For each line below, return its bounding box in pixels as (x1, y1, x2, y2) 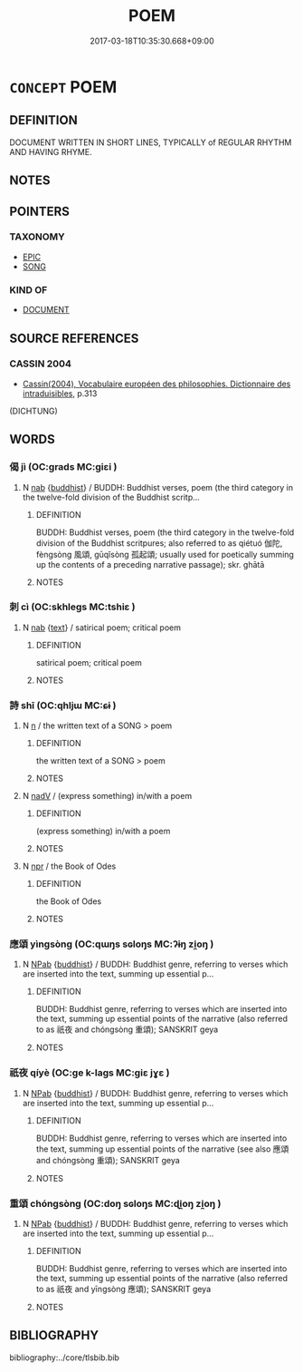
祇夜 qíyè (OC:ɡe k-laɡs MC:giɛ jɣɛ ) (9, 1066, 170, 1079)
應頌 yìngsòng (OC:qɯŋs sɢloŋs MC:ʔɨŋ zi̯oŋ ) (9, 938, 214, 950)
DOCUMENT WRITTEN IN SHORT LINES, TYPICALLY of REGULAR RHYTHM (9, 137, 292, 148)
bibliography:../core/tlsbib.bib (9, 1352, 120, 1363)
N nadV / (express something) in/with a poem (22, 791, 193, 802)
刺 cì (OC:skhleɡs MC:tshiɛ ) (9, 600, 136, 613)
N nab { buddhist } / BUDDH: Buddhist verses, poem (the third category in (22, 482, 294, 492)
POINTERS (9, 203, 71, 219)
